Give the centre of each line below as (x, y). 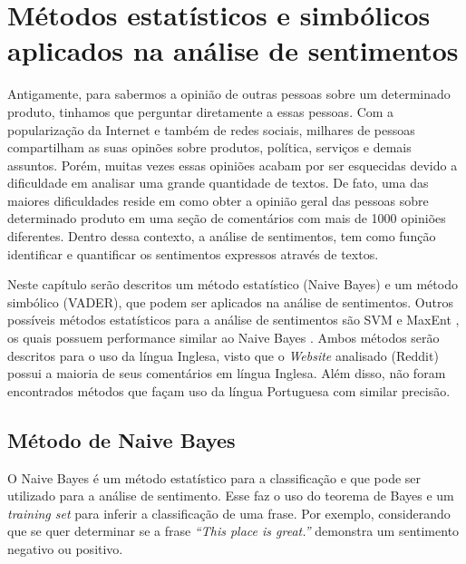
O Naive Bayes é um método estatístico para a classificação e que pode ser (214, 477)
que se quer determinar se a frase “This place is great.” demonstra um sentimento (233, 531)
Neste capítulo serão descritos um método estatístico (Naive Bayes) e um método (233, 284)
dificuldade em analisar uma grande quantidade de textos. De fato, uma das (218, 183)
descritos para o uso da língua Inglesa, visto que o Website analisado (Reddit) (223, 355)
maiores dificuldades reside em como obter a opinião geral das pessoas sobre (218, 200)
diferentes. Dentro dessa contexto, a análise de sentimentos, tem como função (222, 236)
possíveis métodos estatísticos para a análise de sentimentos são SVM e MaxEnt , (233, 320)
